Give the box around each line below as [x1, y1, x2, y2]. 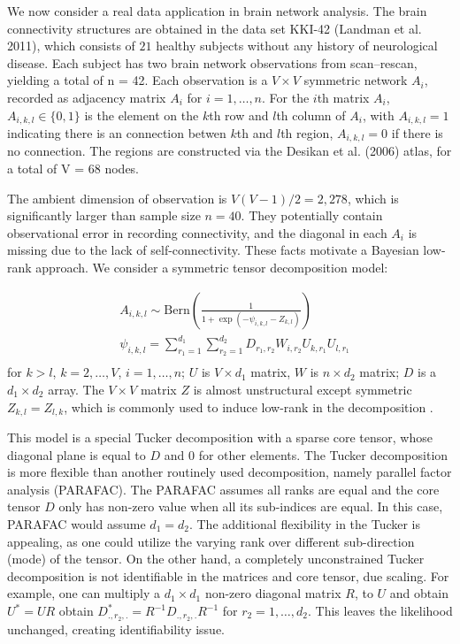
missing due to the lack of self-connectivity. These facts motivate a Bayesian [7, 241, 419, 259]
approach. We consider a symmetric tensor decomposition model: [35, 258, 388, 277]
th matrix [317, 88, 370, 106]
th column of [276, 105, 346, 124]
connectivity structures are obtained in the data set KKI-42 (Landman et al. [7, 19, 422, 37]
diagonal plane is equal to [7, 445, 146, 464]
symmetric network [303, 71, 408, 89]
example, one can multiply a [7, 584, 161, 602]
